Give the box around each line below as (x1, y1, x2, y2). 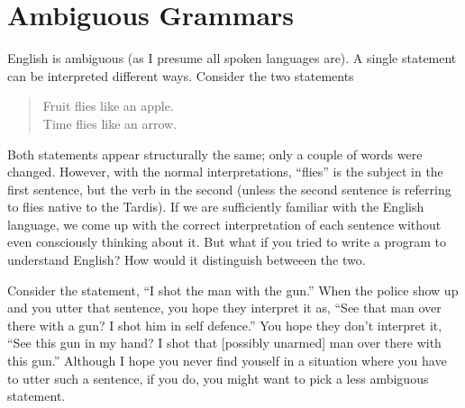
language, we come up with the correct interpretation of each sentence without (7, 214, 442, 233)
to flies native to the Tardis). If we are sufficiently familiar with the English (7, 197, 424, 216)
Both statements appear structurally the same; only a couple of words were (7, 144, 423, 163)
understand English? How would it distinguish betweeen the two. (7, 250, 366, 269)
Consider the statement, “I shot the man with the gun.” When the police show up (7, 280, 459, 299)
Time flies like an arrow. (42, 113, 178, 132)
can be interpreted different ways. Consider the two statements (7, 66, 354, 85)
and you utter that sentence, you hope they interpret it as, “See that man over (7, 298, 442, 317)
